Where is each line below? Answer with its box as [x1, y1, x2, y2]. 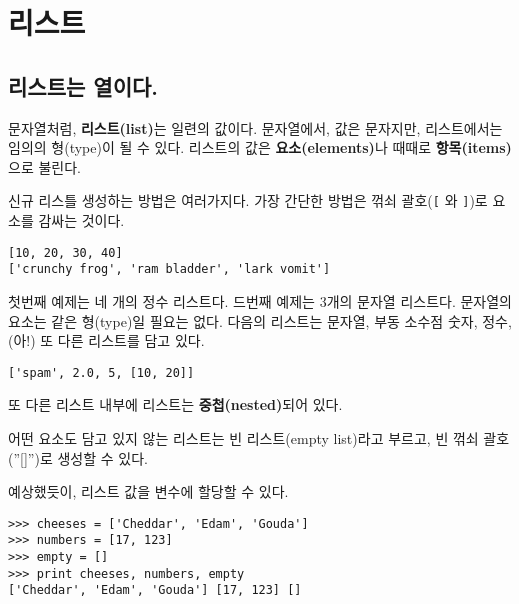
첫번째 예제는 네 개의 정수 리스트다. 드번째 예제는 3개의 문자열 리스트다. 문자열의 [8, 290, 512, 311]
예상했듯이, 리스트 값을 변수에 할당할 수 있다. [8, 481, 289, 502]
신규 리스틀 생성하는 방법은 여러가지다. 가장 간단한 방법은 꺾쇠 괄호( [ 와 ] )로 [8, 190, 488, 211]
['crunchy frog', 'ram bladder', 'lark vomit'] [8, 262, 331, 277]
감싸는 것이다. [38, 210, 125, 231]
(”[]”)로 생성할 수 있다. [8, 447, 148, 468]
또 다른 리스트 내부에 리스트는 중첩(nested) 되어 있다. [8, 394, 343, 415]
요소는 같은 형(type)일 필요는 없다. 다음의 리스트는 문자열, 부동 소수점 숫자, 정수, [8, 310, 512, 331]
